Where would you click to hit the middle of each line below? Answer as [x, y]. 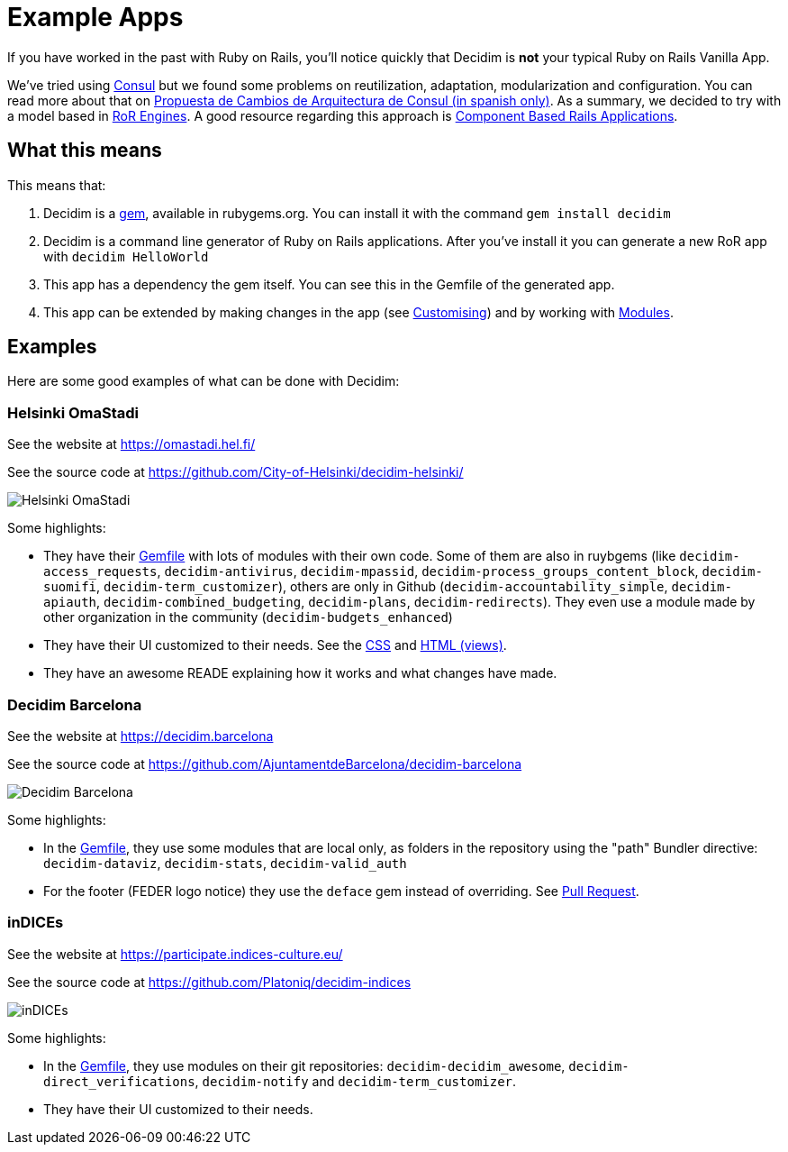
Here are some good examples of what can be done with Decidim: [204, 381]
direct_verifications [119, 1081]
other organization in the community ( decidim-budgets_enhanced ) [248, 617]
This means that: [57, 185]
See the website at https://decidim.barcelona [140, 736]
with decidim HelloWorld [126, 256]
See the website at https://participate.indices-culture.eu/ [175, 954]
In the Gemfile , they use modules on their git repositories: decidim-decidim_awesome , [304, 1065]
